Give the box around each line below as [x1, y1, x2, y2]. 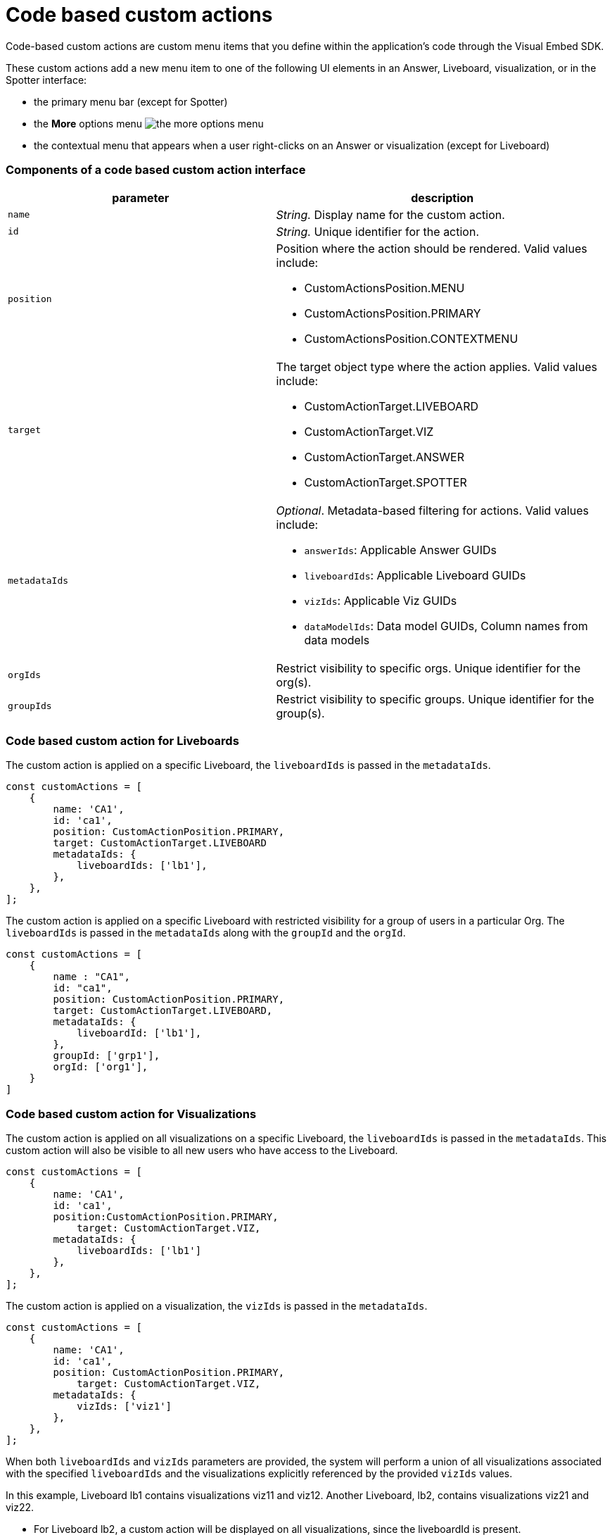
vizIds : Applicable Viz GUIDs [304, 593, 457, 608]
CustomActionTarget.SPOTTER [304, 475, 467, 489]
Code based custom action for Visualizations [6, 1106, 257, 1121]
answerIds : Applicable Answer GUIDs [304, 542, 497, 557]
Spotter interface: [6, 73, 87, 86]
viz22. [6, 1501, 34, 1513]
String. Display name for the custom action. [276, 207, 505, 222]
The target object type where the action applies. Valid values [276, 359, 597, 374]
